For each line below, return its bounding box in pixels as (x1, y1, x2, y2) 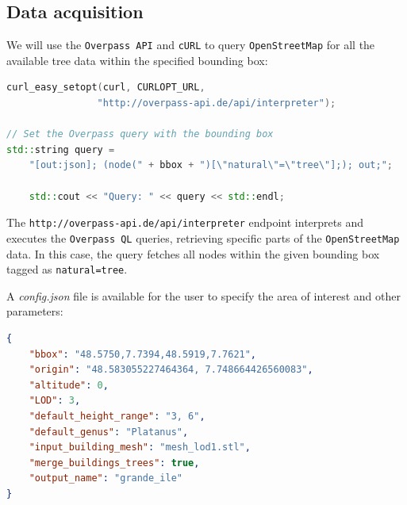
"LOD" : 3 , (29, 395, 81, 407)
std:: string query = (6, 143, 115, 155)
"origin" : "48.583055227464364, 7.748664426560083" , (29, 364, 313, 376)
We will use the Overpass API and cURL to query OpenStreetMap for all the (6, 36, 375, 53)
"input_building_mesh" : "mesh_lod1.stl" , (29, 442, 251, 453)
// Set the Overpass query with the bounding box (6, 128, 274, 140)
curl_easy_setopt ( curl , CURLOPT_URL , (6, 82, 205, 94)
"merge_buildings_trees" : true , (29, 457, 200, 469)
